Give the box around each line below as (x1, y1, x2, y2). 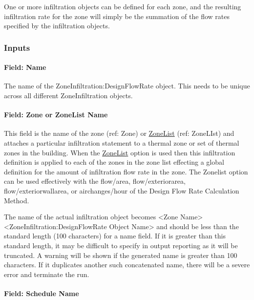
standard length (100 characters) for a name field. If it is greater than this (4, 231, 226, 241)
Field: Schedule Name (4, 288, 79, 298)
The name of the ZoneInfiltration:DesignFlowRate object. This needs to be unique (4, 81, 250, 91)
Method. (4, 195, 29, 205)
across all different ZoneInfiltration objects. (4, 90, 133, 101)
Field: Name (4, 62, 46, 72)
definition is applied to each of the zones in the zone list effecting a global (4, 157, 224, 167)
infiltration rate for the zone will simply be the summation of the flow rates (4, 11, 230, 21)
